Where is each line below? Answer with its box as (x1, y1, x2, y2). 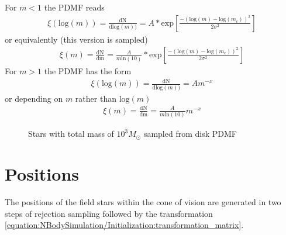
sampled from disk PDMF (143, 127, 237, 140)
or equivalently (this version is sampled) (5, 33, 148, 45)
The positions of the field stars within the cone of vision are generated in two (5, 195, 281, 208)
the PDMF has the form (44, 65, 132, 77)
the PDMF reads (44, 1, 105, 13)
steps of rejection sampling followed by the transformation (5, 207, 213, 219)
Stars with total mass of (28, 127, 114, 140)
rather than (75, 92, 116, 104)
